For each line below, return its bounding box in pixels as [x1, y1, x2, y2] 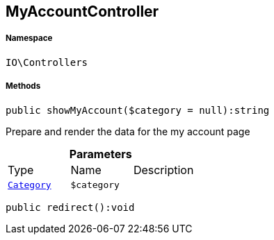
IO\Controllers [6, 56, 88, 68]
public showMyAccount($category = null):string [6, 104, 270, 116]
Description [133, 162, 194, 177]
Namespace [6, 33, 53, 44]
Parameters [69, 146, 132, 161]
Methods [6, 81, 41, 92]
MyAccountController [6, 3, 159, 20]
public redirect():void [6, 201, 135, 213]
